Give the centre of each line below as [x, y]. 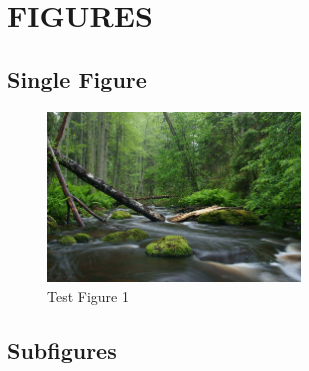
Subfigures [62, 349]
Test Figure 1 [88, 295]
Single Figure [77, 78]
